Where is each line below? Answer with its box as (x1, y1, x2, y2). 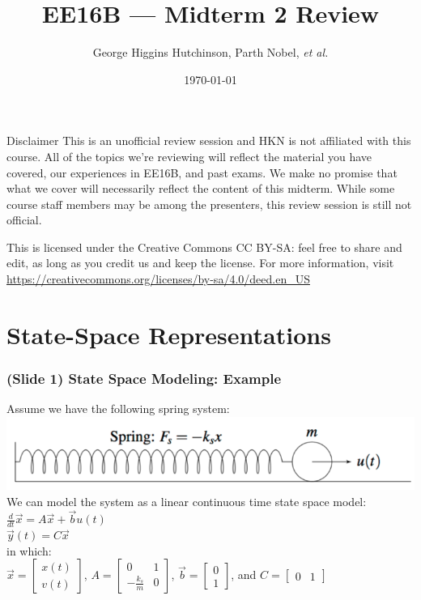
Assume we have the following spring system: (6, 400, 230, 417)
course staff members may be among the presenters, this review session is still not (6, 195, 412, 212)
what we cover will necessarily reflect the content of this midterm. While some (6, 180, 395, 197)
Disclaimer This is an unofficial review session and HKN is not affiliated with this (6, 132, 411, 149)
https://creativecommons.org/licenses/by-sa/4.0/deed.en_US (6, 270, 310, 287)
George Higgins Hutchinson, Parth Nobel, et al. (92, 44, 329, 61)
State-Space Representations (6, 317, 331, 351)
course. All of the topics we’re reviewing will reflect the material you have (6, 147, 372, 164)
